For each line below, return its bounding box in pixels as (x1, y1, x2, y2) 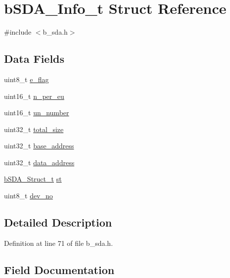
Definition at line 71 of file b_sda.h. (4, 237, 113, 248)
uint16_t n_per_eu (4, 91, 64, 101)
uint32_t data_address (4, 157, 75, 167)
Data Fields (4, 51, 65, 66)
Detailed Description (4, 215, 112, 230)
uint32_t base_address (4, 140, 74, 151)
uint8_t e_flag (4, 74, 49, 84)
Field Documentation (4, 262, 115, 277)
